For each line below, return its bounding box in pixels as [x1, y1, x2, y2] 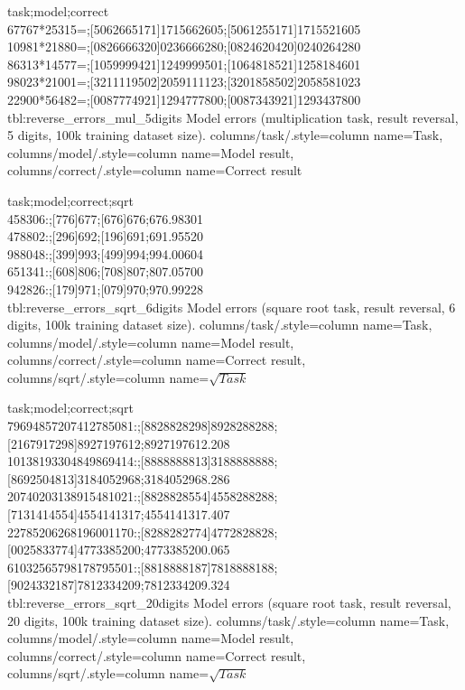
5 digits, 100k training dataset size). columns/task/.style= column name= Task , [7, 126, 443, 145]
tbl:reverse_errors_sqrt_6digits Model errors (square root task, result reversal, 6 [7, 297, 456, 316]
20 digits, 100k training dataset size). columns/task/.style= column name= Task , [7, 611, 450, 629]
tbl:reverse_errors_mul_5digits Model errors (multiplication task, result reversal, [7, 107, 459, 126]
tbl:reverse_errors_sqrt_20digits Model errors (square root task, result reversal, [7, 593, 451, 611]
